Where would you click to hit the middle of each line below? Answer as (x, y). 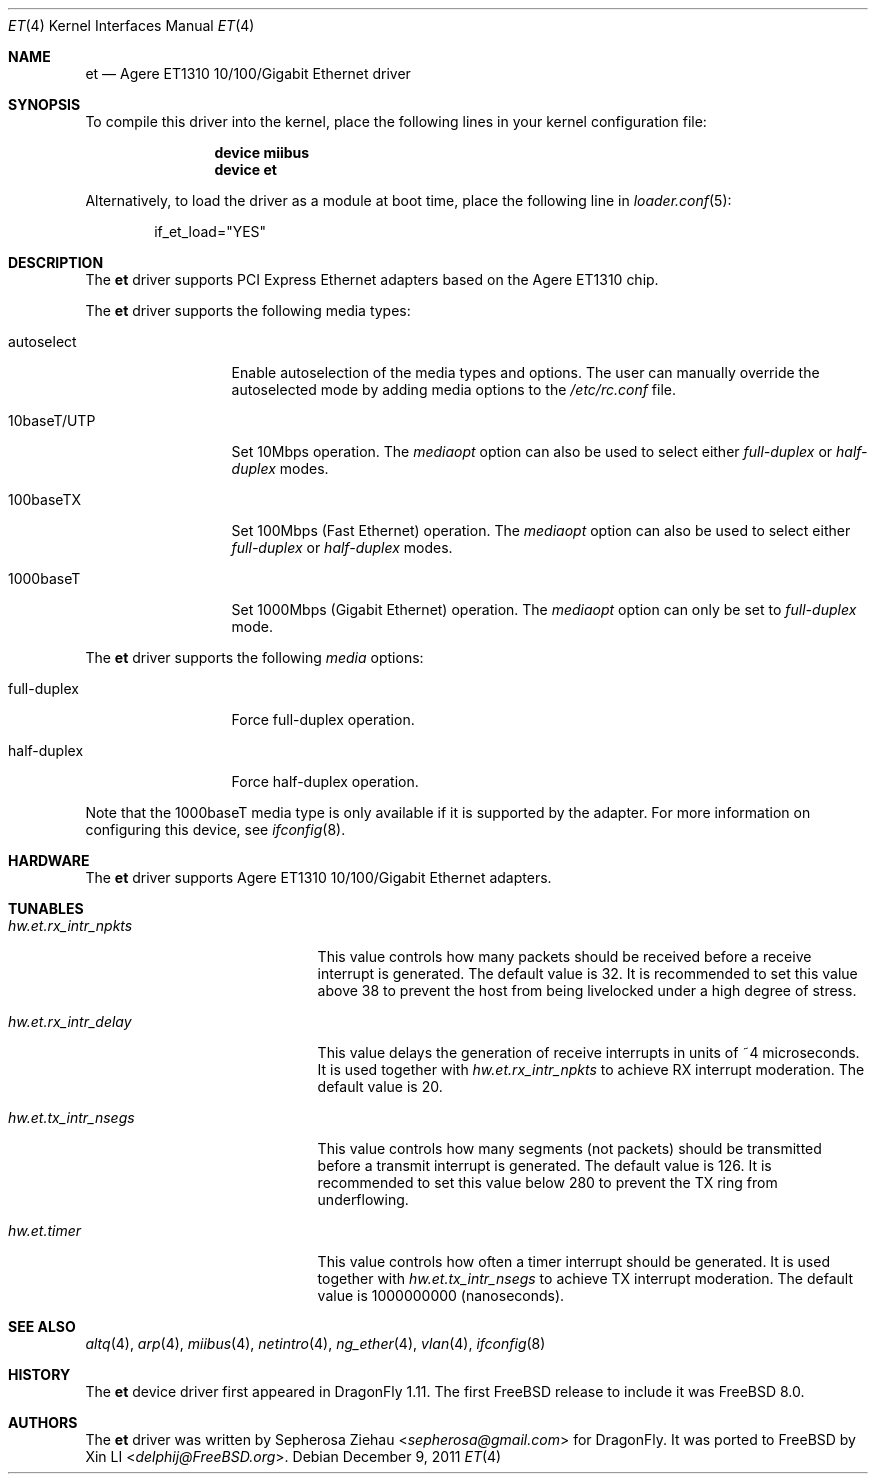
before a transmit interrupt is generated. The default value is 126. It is (544, 1165)
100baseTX (44, 499)
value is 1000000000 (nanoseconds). (441, 1295)
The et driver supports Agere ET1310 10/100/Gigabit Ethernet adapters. (318, 877)
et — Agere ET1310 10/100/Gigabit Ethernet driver (248, 73)
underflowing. (363, 1199)
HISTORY (39, 1374)
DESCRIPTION (56, 262)
